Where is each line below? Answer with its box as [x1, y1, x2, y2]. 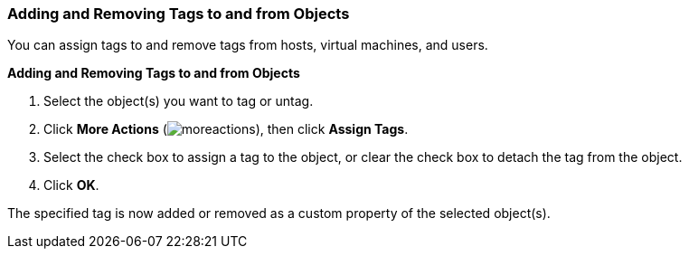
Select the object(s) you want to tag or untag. [43, 93, 314, 109]
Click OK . [43, 177, 99, 194]
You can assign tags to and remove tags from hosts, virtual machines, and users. [7, 37, 488, 53]
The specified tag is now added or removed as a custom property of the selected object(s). [7, 205, 551, 222]
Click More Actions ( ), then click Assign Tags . [43, 121, 409, 137]
